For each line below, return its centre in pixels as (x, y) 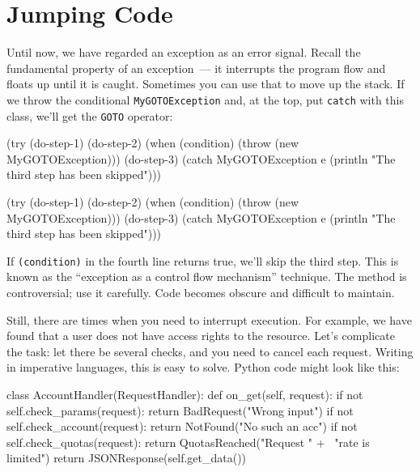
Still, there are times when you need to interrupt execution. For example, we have (209, 319)
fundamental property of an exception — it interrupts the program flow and (196, 68)
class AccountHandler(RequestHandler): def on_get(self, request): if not (185, 394)
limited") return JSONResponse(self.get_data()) (127, 458)
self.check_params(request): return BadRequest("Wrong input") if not (180, 410)
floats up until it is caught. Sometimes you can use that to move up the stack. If (206, 84)
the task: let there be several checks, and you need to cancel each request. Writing (210, 351)
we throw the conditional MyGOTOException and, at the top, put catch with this (206, 99)
